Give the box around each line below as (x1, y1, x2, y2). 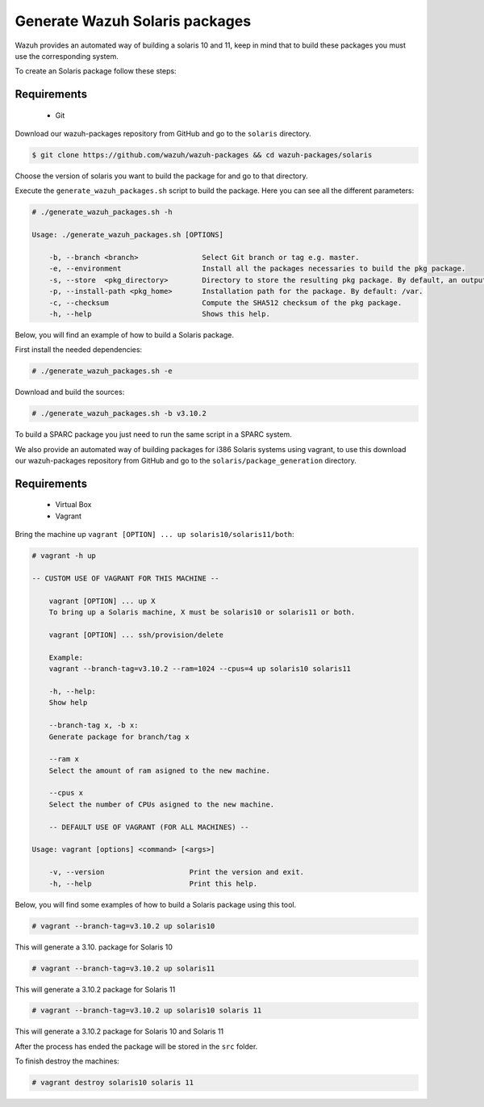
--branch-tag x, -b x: (48, 721, 139, 730)
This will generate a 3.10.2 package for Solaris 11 (15, 984, 176, 994)
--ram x (48, 755, 80, 764)
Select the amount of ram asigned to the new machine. (48, 765, 270, 775)
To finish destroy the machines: (15, 1056, 120, 1066)
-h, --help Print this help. (48, 878, 258, 888)
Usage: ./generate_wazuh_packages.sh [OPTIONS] (31, 230, 223, 240)
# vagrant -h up (31, 551, 97, 560)
